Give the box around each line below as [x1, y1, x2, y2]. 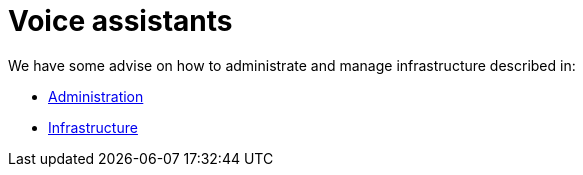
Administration [48, 87, 144, 105]
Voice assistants [8, 4, 233, 38]
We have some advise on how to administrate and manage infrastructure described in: [8, 56, 576, 74]
